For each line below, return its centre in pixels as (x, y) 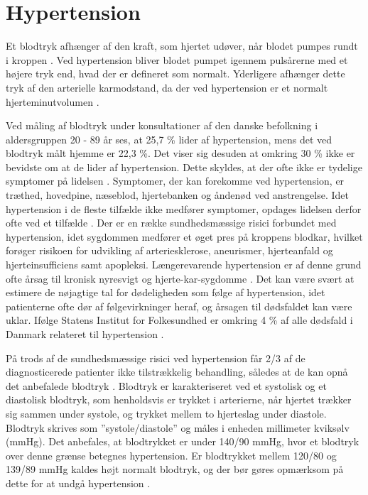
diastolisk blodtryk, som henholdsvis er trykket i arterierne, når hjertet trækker (179, 399)
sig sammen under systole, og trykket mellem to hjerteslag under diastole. (166, 413)
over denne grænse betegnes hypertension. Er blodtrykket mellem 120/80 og (171, 455)
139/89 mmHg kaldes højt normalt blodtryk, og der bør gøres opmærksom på (175, 469)
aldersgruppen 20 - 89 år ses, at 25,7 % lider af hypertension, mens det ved (169, 139)
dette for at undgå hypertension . (78, 483)
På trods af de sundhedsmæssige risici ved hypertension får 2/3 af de (156, 358)
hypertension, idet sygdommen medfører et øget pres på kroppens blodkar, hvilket (184, 236)
